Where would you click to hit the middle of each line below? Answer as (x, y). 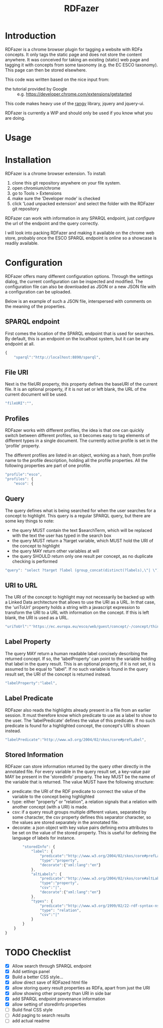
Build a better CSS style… (38, 977)
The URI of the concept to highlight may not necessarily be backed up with (80, 597)
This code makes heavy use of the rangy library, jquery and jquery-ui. (75, 103)
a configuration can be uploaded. (38, 292)
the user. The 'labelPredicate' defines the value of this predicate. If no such (80, 720)
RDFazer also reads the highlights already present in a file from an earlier (78, 710)
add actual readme (31, 1021)
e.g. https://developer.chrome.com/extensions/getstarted (74, 94)
